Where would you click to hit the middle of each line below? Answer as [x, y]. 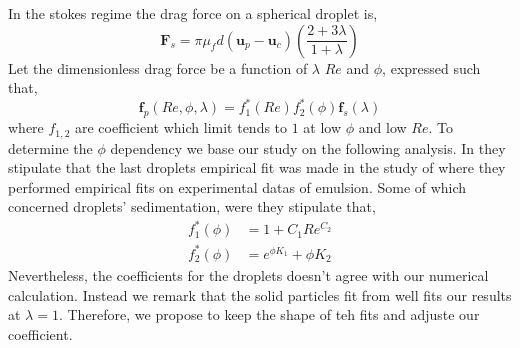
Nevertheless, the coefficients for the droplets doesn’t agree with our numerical [248, 274]
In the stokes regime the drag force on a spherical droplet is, [193, 13]
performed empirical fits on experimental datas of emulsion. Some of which [237, 186]
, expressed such [431, 67]
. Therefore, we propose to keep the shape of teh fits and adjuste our [269, 314]
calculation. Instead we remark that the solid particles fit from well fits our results [260, 294]
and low [382, 127]
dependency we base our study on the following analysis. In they [308, 147]
